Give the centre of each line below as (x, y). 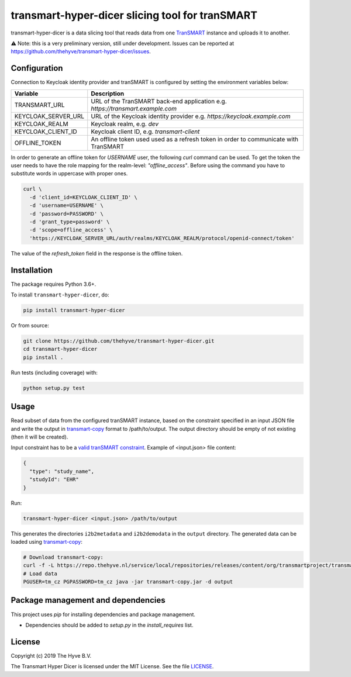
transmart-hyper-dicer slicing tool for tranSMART (134, 15)
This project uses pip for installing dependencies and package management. (103, 614)
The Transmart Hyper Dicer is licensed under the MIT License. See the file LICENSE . (112, 666)
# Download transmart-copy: (63, 557)
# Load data (40, 574)
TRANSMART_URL (39, 105)
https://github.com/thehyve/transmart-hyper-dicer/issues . (81, 51)
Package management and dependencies (88, 600)
